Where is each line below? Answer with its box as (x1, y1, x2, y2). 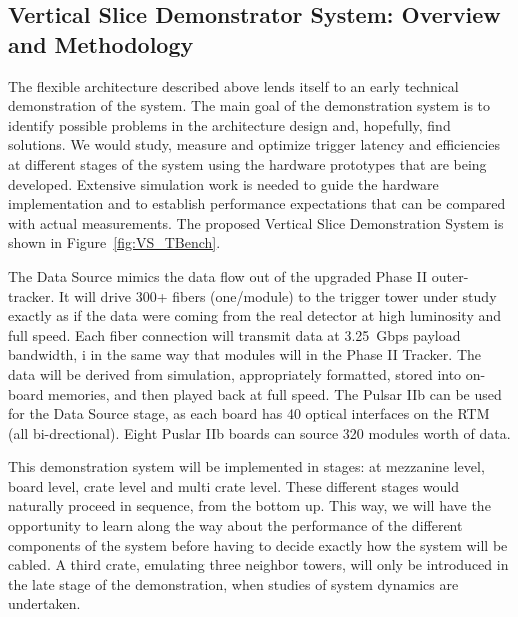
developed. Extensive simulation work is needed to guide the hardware (8, 173, 439, 194)
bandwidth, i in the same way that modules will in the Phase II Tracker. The (8, 344, 481, 365)
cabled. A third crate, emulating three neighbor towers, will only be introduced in (8, 554, 509, 575)
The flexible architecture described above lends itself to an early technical (8, 75, 459, 96)
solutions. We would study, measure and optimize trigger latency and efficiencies (8, 134, 501, 155)
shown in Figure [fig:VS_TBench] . (8, 232, 221, 253)
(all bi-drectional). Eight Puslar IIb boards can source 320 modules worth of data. (8, 422, 511, 443)
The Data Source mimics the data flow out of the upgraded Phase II (8, 265, 428, 286)
